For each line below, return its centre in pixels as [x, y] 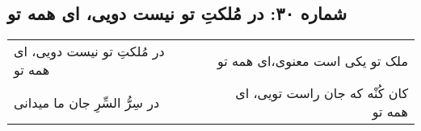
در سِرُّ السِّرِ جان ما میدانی [87, 102]
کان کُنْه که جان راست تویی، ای [322, 93]
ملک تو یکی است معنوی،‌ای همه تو [312, 60]
